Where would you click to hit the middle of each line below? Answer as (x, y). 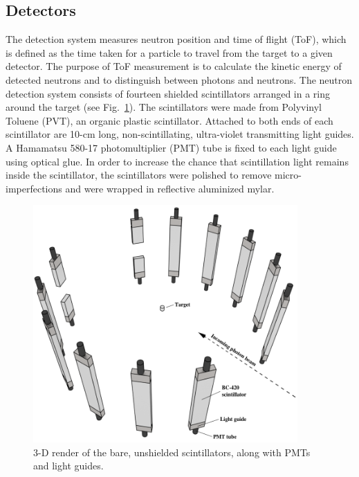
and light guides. (68, 466)
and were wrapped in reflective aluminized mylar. (170, 188)
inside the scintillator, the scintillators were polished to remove (139, 175)
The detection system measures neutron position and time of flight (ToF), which (176, 39)
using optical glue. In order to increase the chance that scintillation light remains (177, 161)
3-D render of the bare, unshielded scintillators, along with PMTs (172, 452)
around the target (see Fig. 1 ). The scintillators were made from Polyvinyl (164, 107)
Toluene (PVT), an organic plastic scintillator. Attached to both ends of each (169, 120)
